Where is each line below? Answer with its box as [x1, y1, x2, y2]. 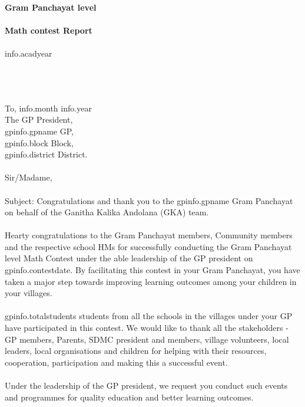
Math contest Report [5, 24, 92, 37]
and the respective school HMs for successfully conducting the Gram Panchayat [5, 240, 292, 252]
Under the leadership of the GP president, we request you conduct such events [5, 379, 288, 391]
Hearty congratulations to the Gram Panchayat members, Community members [5, 229, 293, 241]
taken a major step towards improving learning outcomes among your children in [5, 275, 297, 287]
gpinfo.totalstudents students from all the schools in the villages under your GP [5, 310, 293, 322]
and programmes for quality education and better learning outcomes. [5, 390, 254, 403]
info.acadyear [5, 47, 52, 60]
